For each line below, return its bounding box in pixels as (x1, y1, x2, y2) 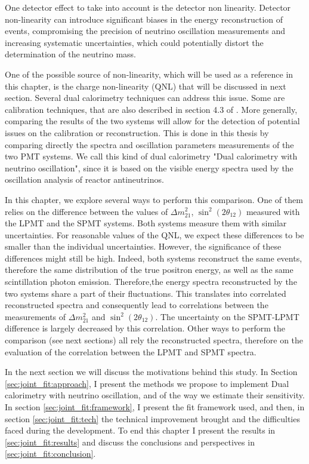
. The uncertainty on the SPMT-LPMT (155, 310, 299, 322)
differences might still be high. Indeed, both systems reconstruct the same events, (5, 251, 302, 264)
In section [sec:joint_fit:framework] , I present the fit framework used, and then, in (5, 401, 305, 413)
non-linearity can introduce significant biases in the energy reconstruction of (5, 13, 283, 25)
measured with (246, 205, 300, 217)
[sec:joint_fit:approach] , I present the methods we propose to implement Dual (5, 377, 289, 389)
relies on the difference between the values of (5, 205, 168, 217)
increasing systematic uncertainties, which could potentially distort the (5, 36, 264, 48)
